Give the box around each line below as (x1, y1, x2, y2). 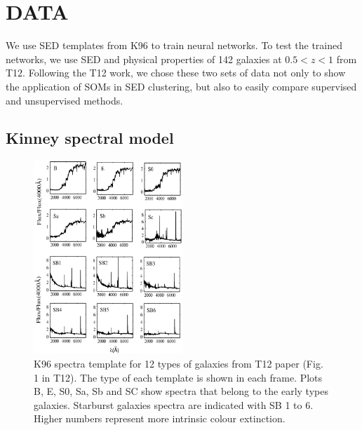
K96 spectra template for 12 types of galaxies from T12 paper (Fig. (34, 356, 323, 370)
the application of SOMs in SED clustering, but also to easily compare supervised (6, 79, 357, 93)
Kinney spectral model (6, 127, 174, 149)
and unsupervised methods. (6, 93, 123, 107)
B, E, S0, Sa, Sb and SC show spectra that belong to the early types (34, 384, 328, 398)
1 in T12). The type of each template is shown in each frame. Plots (34, 370, 323, 384)
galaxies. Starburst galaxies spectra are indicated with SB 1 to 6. (34, 397, 314, 412)
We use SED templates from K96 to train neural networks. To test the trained (6, 38, 342, 53)
